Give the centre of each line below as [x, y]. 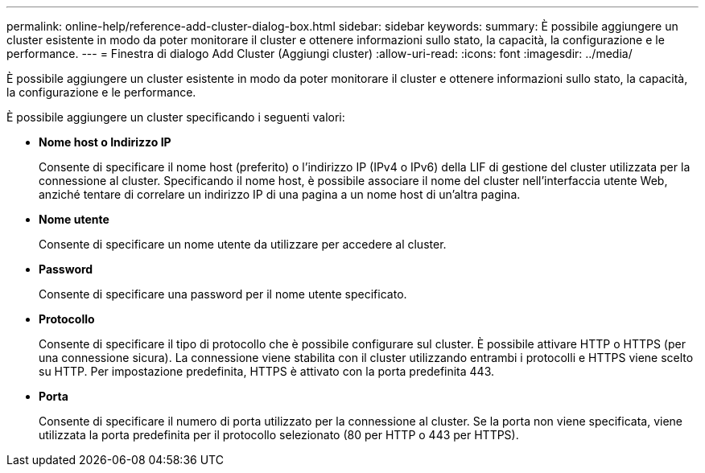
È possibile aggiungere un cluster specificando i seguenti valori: [176, 117]
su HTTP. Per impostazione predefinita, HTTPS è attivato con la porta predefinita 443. [267, 371]
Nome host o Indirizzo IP [105, 142]
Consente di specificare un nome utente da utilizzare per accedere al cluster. [243, 244]
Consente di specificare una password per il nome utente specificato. [223, 294]
